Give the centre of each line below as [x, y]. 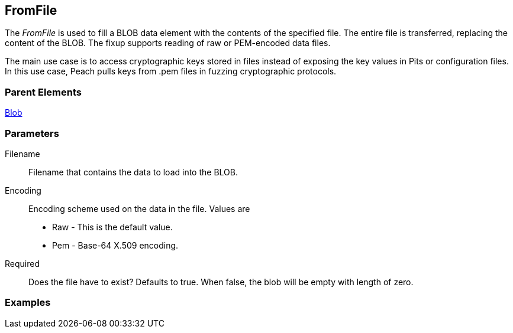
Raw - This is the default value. [112, 227]
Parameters [32, 133]
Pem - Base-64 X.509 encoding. [115, 245]
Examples [28, 303]
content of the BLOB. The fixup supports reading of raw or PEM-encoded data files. [168, 43]
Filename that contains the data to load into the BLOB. [133, 172]
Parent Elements [43, 92]
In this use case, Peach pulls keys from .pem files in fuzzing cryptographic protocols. [171, 71]
